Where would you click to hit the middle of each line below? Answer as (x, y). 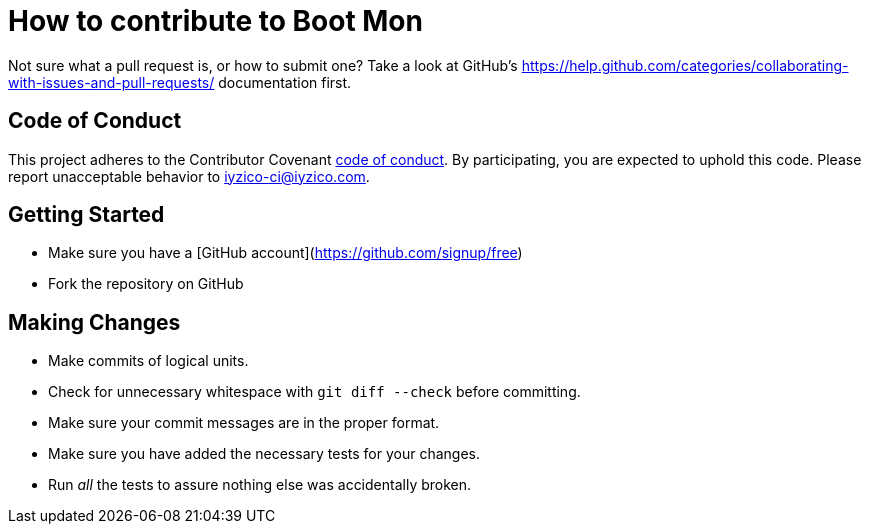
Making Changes (94, 322)
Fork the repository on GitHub (146, 284)
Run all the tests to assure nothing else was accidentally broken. (260, 485)
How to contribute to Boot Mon (215, 21)
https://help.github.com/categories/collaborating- (685, 65)
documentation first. (285, 82)
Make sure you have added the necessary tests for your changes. (264, 454)
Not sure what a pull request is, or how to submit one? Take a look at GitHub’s (263, 65)
